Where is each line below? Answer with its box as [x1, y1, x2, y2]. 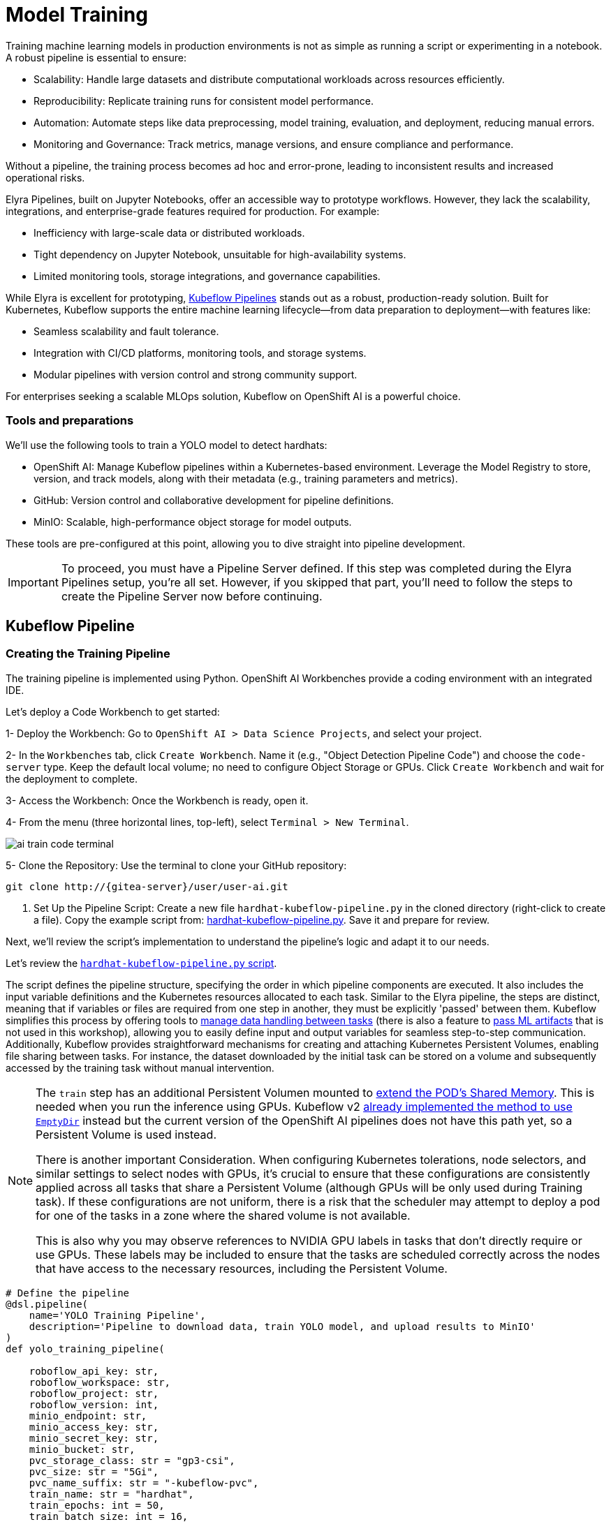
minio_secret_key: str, [29, 1432, 159, 1444]
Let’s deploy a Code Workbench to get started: [6, 705, 220, 718]
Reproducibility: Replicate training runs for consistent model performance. [34, 94, 374, 107]
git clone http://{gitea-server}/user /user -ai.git [6, 880, 288, 892]
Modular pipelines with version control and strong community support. [34, 368, 358, 380]
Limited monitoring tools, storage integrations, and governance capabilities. [34, 269, 381, 282]
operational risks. [6, 171, 85, 184]
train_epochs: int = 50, [29, 1499, 165, 1511]
